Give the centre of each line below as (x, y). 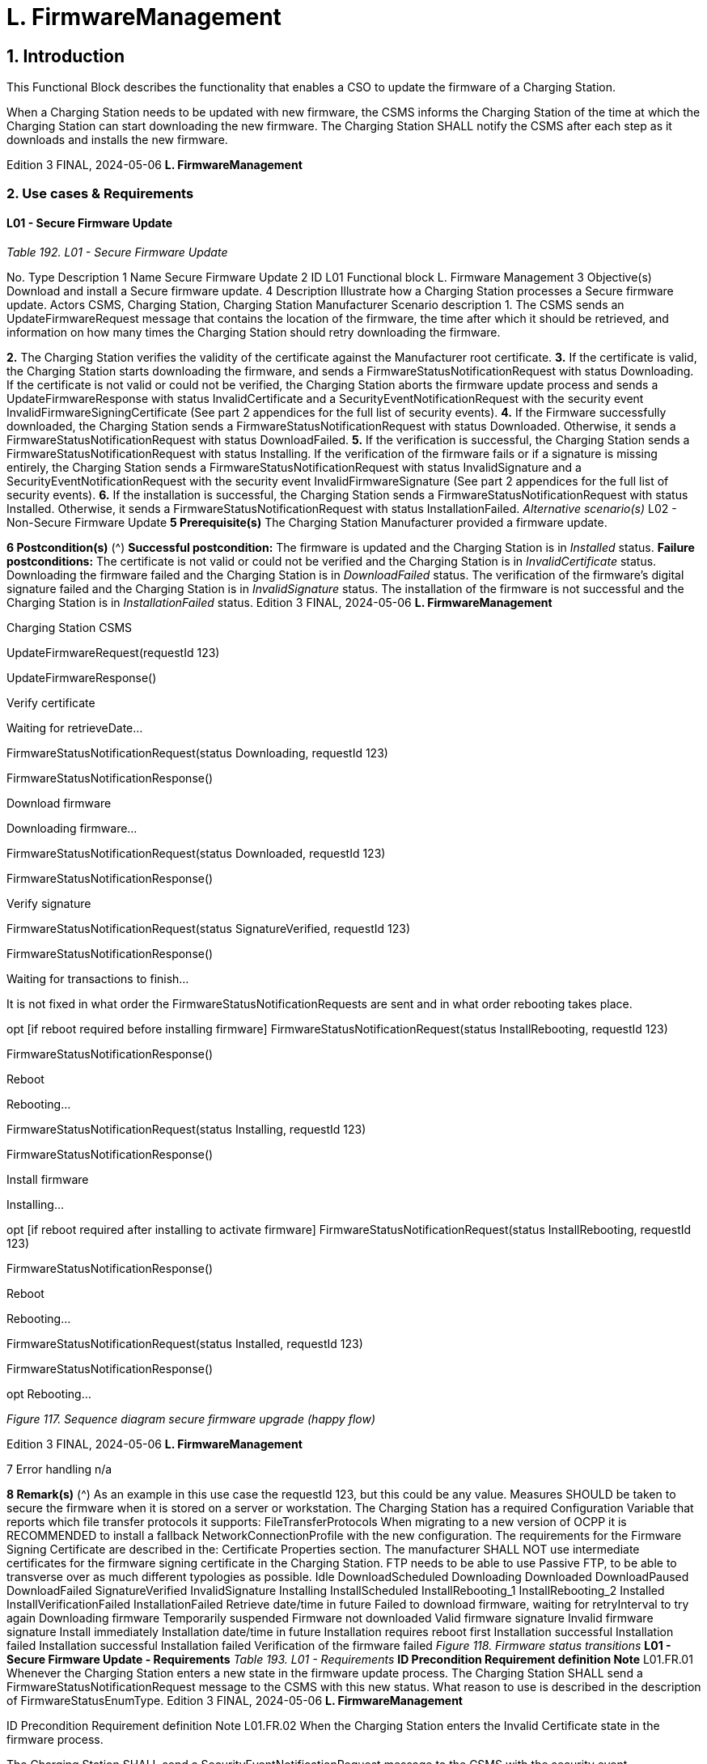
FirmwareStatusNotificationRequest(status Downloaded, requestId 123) (196, 853)
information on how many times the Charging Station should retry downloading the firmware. (254, 332)
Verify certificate (51, 702)
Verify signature (49, 903)
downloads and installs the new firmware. (117, 140)
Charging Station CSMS (70, 627)
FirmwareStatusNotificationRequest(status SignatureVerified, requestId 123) (208, 928)
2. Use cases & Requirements (100, 193)
